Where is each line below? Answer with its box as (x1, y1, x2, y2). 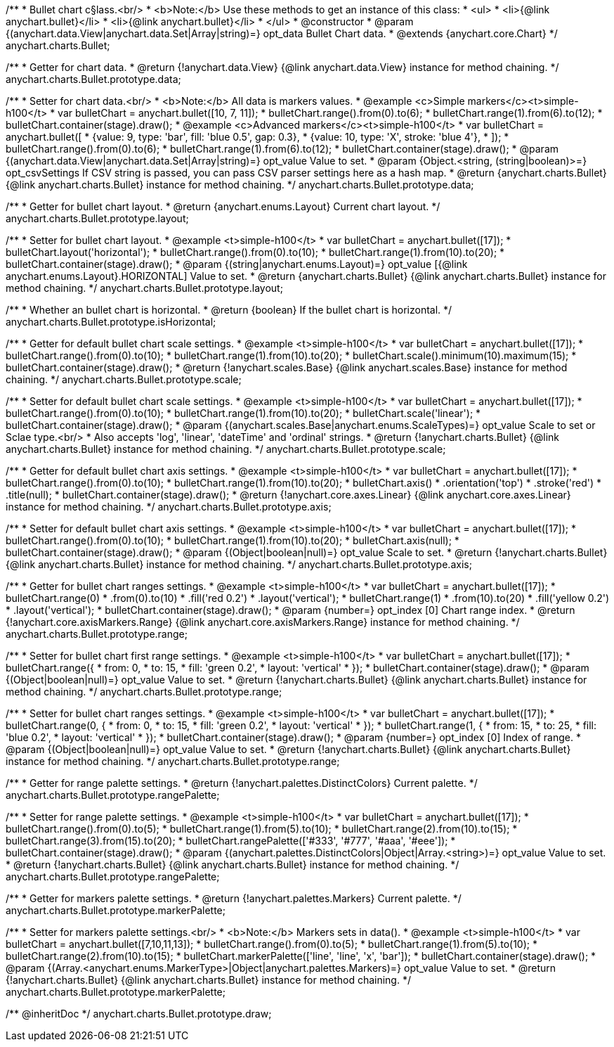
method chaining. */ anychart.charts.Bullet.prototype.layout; (6, 282, 283, 294)
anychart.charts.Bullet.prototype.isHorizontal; (6, 316, 216, 328)
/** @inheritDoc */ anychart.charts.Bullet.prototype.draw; (6, 1008, 272, 1020)
